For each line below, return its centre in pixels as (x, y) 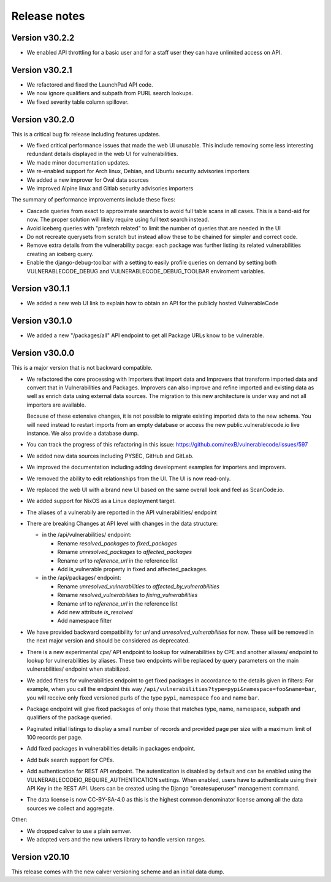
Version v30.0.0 (43, 353)
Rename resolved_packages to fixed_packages (117, 543)
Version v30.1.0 (42, 321)
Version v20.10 (40, 857)
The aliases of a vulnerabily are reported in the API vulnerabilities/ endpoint (122, 512)
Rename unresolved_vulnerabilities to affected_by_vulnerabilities (139, 586)
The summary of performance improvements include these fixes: (93, 200)
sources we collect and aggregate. (70, 808)
